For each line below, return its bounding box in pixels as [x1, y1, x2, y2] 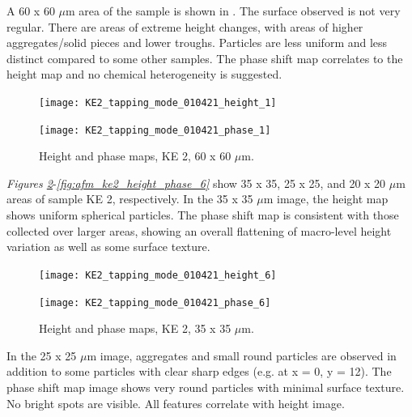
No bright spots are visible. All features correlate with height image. [6, 394, 345, 411]
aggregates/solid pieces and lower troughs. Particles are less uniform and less [6, 34, 388, 51]
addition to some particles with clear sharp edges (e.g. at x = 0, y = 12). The [6, 363, 392, 380]
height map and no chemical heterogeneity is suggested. [6, 66, 282, 83]
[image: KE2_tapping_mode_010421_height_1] [39, 96, 277, 109]
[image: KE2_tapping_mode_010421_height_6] [39, 269, 277, 281]
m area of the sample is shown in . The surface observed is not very [66, 2, 401, 19]
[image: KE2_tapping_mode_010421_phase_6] [39, 296, 271, 308]
